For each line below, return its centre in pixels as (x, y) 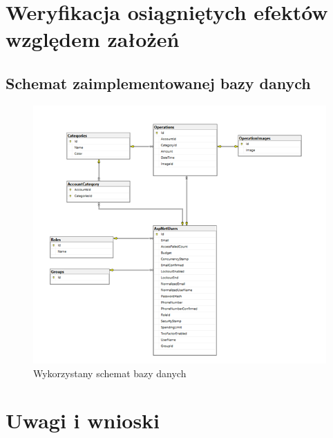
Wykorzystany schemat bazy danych (110, 373)
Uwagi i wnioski (83, 420)
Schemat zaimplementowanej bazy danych (158, 83)
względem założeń (93, 39)
